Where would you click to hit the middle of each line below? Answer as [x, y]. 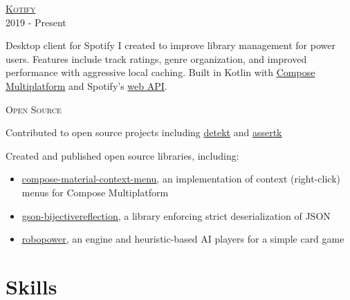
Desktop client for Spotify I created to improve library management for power [171, 45]
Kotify [21, 8]
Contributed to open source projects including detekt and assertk [144, 132]
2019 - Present [36, 22]
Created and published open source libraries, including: [122, 155]
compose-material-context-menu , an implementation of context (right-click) [181, 179]
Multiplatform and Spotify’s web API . [86, 85]
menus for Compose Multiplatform [95, 192]
